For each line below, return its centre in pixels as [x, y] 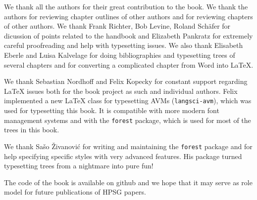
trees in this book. [32, 130]
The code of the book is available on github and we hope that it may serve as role [128, 182]
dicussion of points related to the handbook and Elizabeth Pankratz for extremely [128, 35]
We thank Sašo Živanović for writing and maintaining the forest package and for [128, 146]
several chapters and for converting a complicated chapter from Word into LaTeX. [129, 64]
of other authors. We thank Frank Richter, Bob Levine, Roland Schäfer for [117, 26]
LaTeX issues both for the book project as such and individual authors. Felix [121, 91]
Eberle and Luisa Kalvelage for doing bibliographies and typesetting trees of [120, 55]
